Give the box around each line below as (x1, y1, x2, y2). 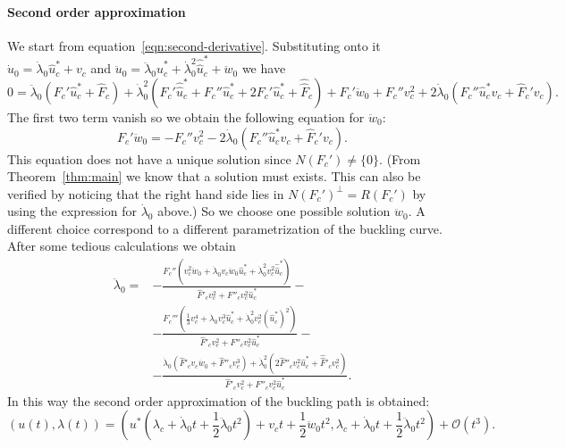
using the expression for (7, 202, 137, 220)
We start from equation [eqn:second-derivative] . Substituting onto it (7, 36, 381, 54)
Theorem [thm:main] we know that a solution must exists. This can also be (7, 167, 421, 186)
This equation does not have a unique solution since (7, 149, 291, 168)
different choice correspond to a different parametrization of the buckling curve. (7, 219, 443, 237)
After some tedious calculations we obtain (7, 236, 236, 255)
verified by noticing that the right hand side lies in (7, 184, 284, 203)
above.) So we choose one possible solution (157, 202, 391, 220)
